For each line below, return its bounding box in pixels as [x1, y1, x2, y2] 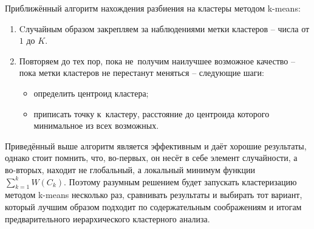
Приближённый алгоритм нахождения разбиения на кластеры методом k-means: [5, 2, 301, 14]
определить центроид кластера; [33, 86, 149, 99]
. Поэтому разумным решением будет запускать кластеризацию [64, 175, 297, 188]
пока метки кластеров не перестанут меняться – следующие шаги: [19, 66, 264, 79]
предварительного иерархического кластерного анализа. [5, 212, 210, 225]
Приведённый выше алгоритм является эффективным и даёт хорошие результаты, [5, 139, 307, 152]
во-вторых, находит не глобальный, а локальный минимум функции [5, 163, 255, 176]
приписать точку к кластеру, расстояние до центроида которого [33, 107, 270, 120]
